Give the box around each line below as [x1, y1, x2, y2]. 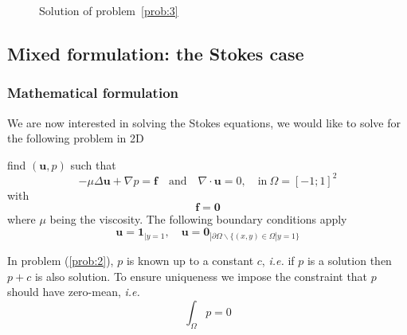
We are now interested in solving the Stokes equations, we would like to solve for [7, 114, 401, 130]
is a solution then [307, 252, 392, 269]
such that [70, 156, 116, 173]
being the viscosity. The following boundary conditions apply [49, 211, 347, 228]
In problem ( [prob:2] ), [7, 252, 114, 269]
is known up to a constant [126, 252, 254, 269]
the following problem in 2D [7, 130, 144, 146]
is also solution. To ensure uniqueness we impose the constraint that [34, 267, 368, 284]
